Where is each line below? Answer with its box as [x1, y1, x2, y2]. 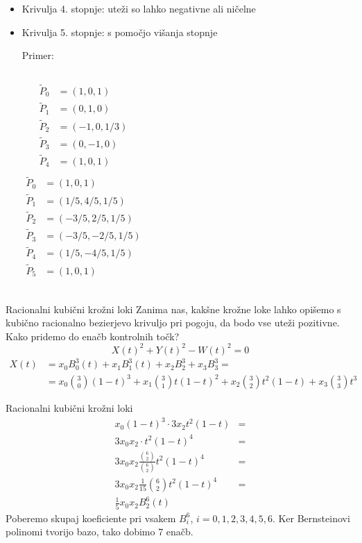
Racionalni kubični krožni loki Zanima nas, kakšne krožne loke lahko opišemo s [6, 301, 341, 316]
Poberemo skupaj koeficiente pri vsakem [6, 510, 176, 525]
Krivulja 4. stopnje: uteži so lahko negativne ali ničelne [21, 1, 256, 15]
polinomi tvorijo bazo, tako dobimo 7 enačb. [6, 524, 193, 539]
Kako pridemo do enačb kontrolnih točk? [6, 328, 180, 343]
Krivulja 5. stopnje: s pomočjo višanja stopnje [21, 24, 218, 39]
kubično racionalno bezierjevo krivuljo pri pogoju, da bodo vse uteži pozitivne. [6, 315, 340, 330]
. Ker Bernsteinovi [272, 510, 350, 525]
